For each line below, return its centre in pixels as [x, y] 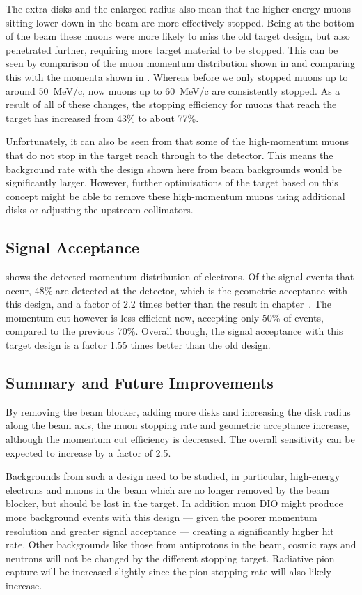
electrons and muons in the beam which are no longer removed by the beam [167, 489]
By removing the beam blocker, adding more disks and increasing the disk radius [178, 411]
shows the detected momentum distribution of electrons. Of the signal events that [180, 277]
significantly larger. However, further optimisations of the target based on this [172, 182]
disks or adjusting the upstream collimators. [100, 210]
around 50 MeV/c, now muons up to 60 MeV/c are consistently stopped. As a [173, 90]
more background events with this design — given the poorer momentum [162, 517]
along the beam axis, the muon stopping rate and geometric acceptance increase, [178, 425]
